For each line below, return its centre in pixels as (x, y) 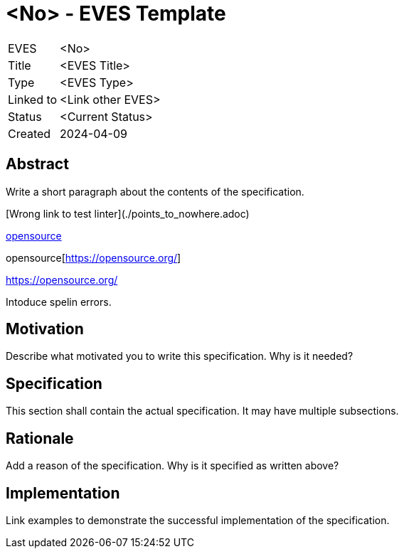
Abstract (37, 164)
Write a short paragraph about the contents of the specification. (155, 191)
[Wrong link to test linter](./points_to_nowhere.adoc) (128, 213)
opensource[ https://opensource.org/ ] (94, 257)
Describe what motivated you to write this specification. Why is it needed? (180, 356)
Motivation (45, 329)
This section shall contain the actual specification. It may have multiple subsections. (202, 411)
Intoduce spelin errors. (59, 302)
